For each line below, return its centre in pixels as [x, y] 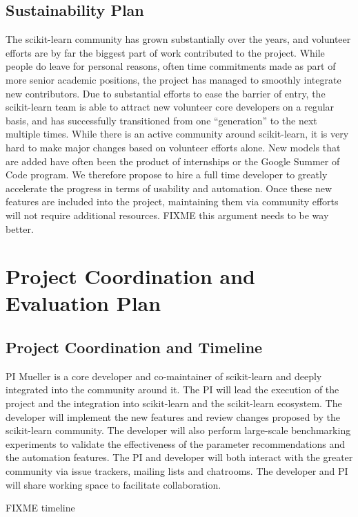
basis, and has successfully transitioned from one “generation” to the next [161, 120]
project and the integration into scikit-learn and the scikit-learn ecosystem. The [174, 403]
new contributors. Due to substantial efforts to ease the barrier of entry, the [166, 93]
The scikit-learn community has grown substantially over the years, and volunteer [178, 39]
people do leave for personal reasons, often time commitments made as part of [171, 66]
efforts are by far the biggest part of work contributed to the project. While [165, 52]
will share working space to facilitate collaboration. [113, 484]
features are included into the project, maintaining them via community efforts [172, 201]
